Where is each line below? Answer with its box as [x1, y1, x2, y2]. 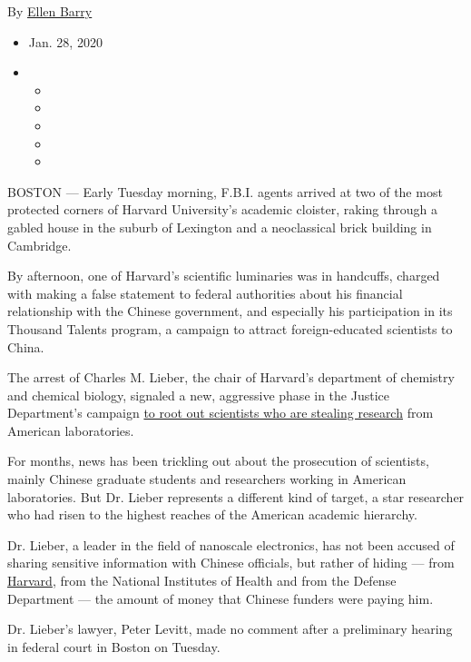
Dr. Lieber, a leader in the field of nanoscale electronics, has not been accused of [7, 535, 455, 554]
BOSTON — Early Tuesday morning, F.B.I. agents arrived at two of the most [7, 182, 443, 201]
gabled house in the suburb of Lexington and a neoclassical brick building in [7, 217, 432, 236]
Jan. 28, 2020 [28, 32, 103, 51]
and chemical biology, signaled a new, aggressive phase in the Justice [7, 385, 389, 404]
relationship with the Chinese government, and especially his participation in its [7, 301, 453, 321]
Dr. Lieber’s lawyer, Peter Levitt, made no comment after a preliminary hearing [7, 619, 453, 638]
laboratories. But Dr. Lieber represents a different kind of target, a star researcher [7, 487, 465, 506]
